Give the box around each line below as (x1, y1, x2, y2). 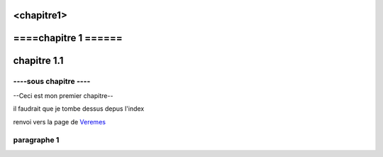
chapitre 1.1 (13, 55, 64, 67)
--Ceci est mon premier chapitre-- (13, 91, 113, 99)
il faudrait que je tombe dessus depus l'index (13, 104, 145, 113)
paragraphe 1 (13, 135, 60, 145)
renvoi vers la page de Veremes (13, 117, 106, 126)
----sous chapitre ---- (13, 77, 91, 87)
